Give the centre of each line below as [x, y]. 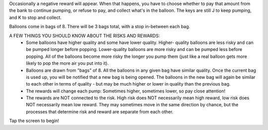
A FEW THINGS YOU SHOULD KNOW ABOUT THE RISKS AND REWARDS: [85, 36]
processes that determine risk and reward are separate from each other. [100, 112]
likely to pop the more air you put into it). [67, 63]
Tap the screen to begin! [34, 121]
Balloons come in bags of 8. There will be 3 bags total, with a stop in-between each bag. [100, 27]
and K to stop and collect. [35, 17]
